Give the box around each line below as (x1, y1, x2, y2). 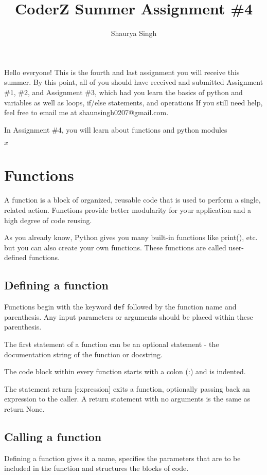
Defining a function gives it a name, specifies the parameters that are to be (4, 452, 241, 463)
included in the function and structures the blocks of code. (4, 463, 189, 473)
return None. (4, 403, 45, 414)
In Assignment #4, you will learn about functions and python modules (4, 124, 227, 135)
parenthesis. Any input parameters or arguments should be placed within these (4, 311, 253, 322)
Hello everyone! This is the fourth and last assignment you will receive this (4, 66, 240, 77)
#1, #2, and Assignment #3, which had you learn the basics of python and (4, 86, 243, 97)
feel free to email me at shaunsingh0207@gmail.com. (4, 107, 169, 118)
